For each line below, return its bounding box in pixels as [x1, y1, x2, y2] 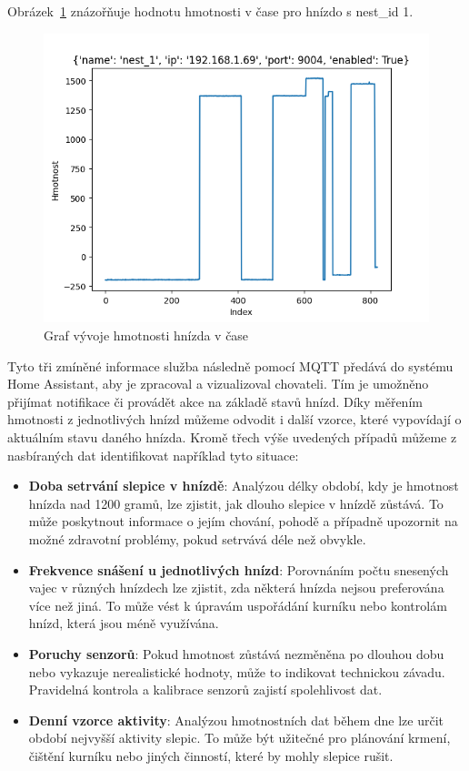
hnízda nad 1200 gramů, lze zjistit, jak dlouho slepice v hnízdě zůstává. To [28, 493, 444, 512]
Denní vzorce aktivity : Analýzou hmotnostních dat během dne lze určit [28, 710, 444, 729]
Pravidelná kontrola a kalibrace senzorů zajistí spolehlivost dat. [28, 680, 383, 699]
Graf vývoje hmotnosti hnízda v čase [44, 326, 249, 345]
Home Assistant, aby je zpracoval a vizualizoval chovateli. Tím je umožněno [7, 374, 429, 393]
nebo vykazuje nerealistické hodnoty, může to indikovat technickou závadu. [28, 662, 445, 681]
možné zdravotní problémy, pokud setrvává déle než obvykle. [28, 529, 366, 548]
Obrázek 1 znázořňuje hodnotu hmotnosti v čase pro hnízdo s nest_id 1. [7, 2, 414, 20]
